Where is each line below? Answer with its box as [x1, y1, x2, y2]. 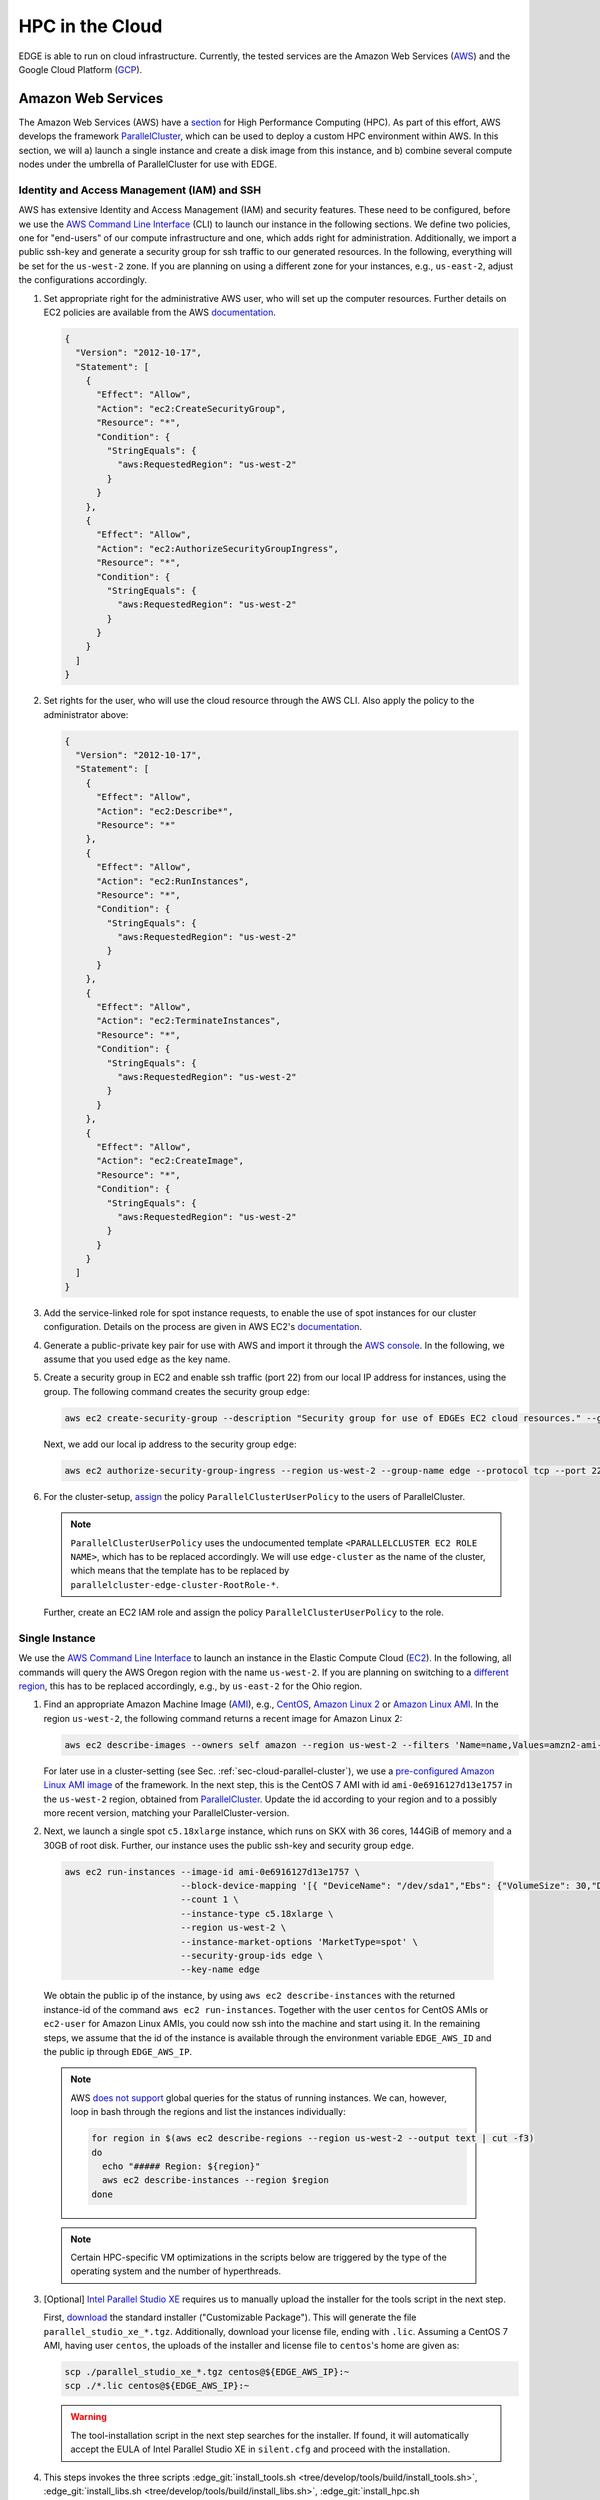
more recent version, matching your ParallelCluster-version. [43, 1806, 290, 1819]
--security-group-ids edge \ [180, 1950, 324, 1962]
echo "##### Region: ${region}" [101, 2160, 261, 2172]
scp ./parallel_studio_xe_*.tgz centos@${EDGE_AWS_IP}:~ [64, 2366, 350, 2377]
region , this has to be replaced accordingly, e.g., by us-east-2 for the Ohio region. [18, 1680, 363, 1692]
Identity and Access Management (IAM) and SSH [18, 183, 262, 197]
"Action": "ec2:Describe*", [96, 805, 234, 817]
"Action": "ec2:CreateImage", [96, 1155, 245, 1167]
